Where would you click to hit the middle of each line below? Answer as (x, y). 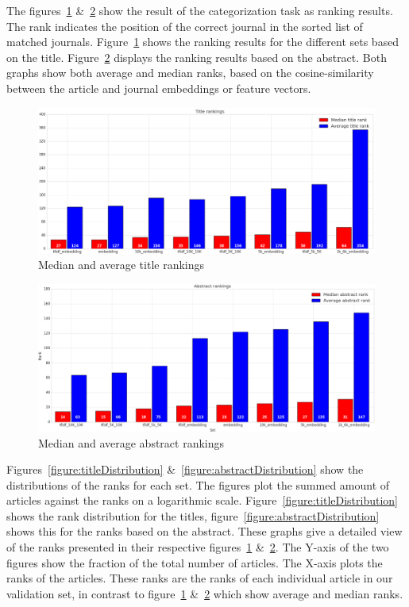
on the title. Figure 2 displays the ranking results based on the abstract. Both (197, 57)
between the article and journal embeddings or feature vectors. (159, 88)
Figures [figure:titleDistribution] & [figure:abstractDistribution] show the (185, 469)
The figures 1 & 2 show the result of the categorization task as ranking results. (200, 10)
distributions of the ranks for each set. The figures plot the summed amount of (198, 484)
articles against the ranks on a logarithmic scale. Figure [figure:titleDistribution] (203, 500)
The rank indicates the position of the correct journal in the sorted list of (185, 26)
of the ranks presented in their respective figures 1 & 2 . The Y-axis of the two (198, 547)
